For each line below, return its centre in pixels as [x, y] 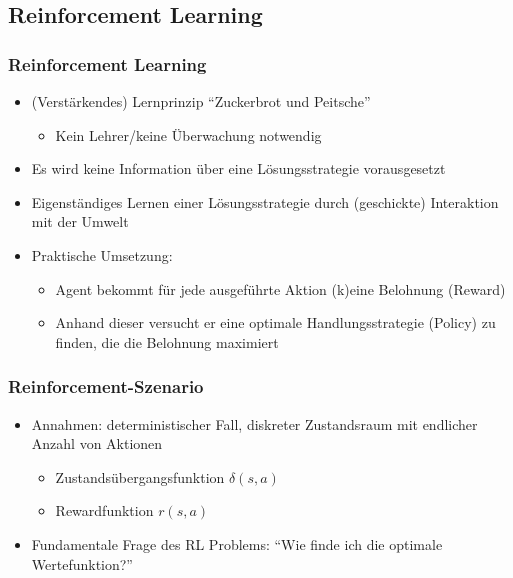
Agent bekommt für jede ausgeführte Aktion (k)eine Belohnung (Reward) [280, 288]
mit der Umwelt [80, 221]
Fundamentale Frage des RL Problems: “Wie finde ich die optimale [237, 543]
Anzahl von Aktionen [97, 443]
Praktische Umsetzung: [102, 254]
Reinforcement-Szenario [106, 386]
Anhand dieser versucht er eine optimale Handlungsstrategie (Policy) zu [275, 322]
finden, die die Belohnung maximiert [167, 341]
